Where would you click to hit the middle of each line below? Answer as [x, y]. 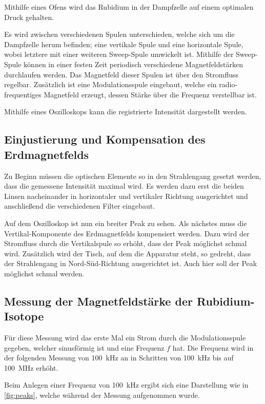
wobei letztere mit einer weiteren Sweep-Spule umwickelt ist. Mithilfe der [119, 54]
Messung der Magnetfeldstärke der [98, 301]
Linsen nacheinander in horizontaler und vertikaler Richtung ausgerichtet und [126, 196]
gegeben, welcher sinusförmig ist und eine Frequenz [84, 347]
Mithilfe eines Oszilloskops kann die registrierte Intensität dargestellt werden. [126, 112]
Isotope [24, 316]
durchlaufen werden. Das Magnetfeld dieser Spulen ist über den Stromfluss [121, 74]
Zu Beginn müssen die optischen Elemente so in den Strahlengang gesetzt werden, [133, 176]
